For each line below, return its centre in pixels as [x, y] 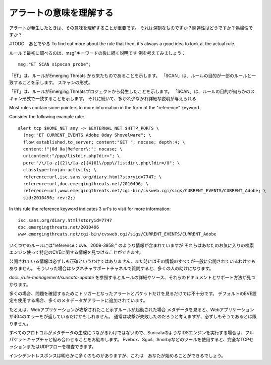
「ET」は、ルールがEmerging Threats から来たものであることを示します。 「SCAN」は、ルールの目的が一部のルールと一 [133, 75]
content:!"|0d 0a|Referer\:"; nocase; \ [73, 149]
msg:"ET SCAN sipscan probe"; [55, 64]
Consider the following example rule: [47, 117]
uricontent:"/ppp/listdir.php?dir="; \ [71, 156]
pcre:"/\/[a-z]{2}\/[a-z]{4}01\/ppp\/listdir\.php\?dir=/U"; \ [102, 163]
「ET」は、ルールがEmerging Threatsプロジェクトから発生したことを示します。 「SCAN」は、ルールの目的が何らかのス [132, 91]
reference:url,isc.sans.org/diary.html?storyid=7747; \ [92, 177]
